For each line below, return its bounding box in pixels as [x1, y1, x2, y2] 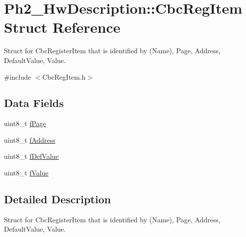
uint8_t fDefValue [4, 151, 59, 161]
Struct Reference [4, 17, 121, 37]
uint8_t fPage [4, 118, 46, 129]
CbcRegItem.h [42, 71, 86, 82]
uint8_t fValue [4, 168, 49, 178]
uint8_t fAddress [4, 134, 55, 145]
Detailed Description [4, 192, 111, 207]
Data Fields [4, 95, 64, 110]
